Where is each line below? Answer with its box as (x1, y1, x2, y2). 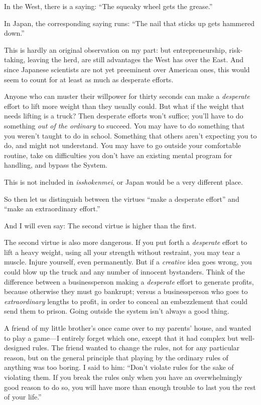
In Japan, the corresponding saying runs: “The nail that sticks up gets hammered (4, 18, 254, 28)
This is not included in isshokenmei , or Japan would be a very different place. (4, 176, 243, 187)
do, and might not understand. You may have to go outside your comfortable (4, 140, 241, 151)
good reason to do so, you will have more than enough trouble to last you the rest (4, 381, 256, 392)
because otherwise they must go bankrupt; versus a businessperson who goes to (4, 286, 248, 297)
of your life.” (4, 391, 42, 402)
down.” (4, 28, 25, 38)
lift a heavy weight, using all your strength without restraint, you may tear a (4, 246, 240, 257)
